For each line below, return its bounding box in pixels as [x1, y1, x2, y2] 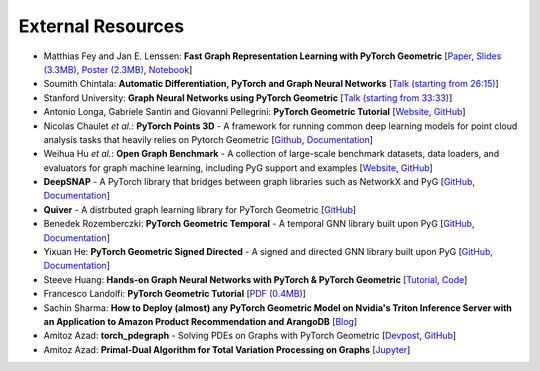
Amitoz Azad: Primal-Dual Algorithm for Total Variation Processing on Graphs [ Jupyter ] [43, 343, 411, 355]
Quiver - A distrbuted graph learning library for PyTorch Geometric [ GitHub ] [43, 203, 357, 215]
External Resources [18, 15, 185, 37]
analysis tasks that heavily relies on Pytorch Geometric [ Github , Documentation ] [43, 133, 374, 145]
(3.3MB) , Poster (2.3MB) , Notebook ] [43, 63, 193, 75]
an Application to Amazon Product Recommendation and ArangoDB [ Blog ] [43, 315, 358, 327]
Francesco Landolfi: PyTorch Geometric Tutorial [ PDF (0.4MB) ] [43, 288, 307, 300]
